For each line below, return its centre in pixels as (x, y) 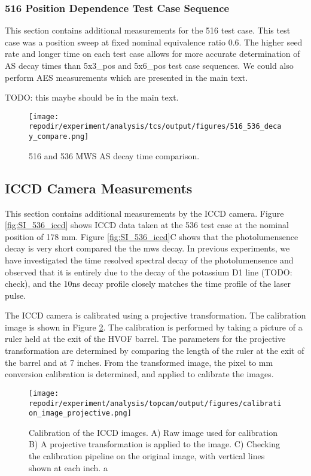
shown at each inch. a (68, 467)
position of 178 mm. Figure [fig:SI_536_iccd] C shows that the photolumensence (152, 236)
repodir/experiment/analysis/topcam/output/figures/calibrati (155, 403)
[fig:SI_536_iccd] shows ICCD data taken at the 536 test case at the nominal (147, 225)
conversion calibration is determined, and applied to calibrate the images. (139, 374)
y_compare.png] (59, 137)
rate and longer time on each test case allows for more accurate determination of (153, 54)
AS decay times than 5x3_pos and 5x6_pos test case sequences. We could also (149, 65)
